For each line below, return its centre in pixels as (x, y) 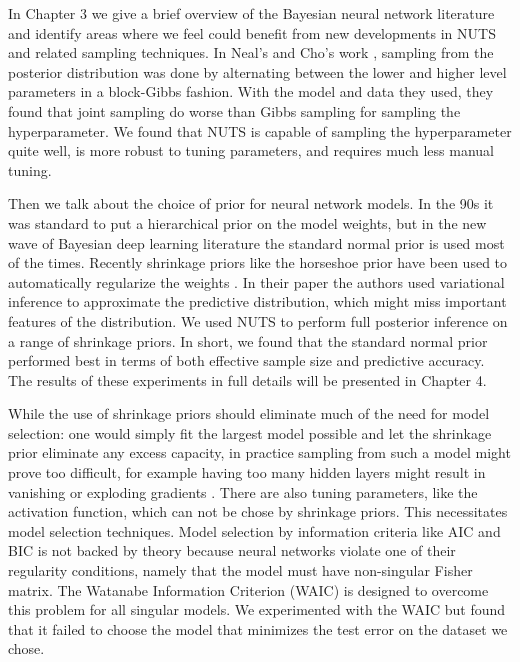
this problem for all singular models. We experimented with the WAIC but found (257, 609)
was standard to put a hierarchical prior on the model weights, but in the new (247, 222)
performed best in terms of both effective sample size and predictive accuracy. (246, 360)
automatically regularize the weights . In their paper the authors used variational (256, 281)
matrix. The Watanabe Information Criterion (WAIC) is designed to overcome (248, 589)
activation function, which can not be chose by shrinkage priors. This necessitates (258, 511)
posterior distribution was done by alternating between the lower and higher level (257, 71)
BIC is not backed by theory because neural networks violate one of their (232, 550)
